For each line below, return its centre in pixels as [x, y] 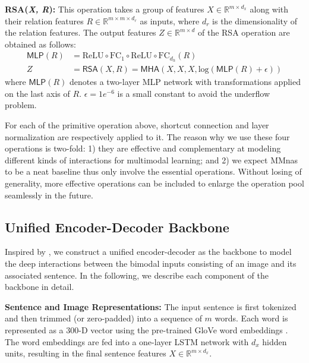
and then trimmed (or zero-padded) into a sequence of [103, 318]
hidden [275, 341]
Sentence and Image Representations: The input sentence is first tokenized [151, 306]
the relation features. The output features [81, 32]
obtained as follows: [40, 44]
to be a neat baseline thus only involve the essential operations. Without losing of [153, 171]
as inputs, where [170, 20]
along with [269, 9]
